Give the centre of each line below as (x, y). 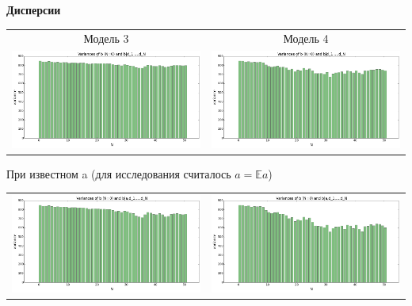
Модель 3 (106, 38)
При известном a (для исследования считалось (119, 173)
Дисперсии (34, 10)
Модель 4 (306, 38)
